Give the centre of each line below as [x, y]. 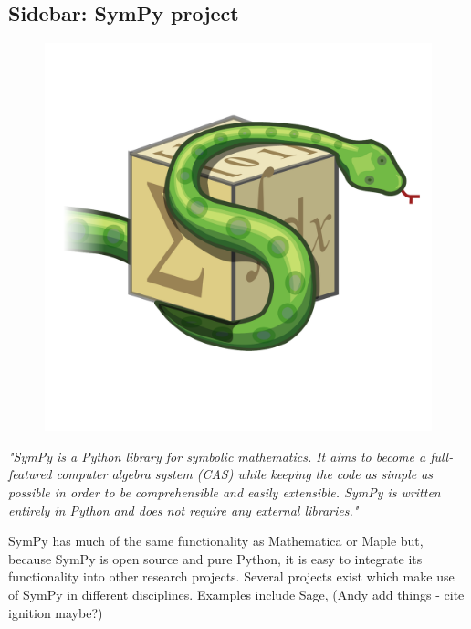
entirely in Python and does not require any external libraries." [183, 510]
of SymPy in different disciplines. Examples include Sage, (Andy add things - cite [236, 594]
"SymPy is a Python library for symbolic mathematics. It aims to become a [217, 456]
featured [30, 474]
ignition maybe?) [56, 612]
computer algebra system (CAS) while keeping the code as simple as [245, 474]
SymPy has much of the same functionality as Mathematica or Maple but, [216, 541]
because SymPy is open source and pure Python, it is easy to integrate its [215, 558]
